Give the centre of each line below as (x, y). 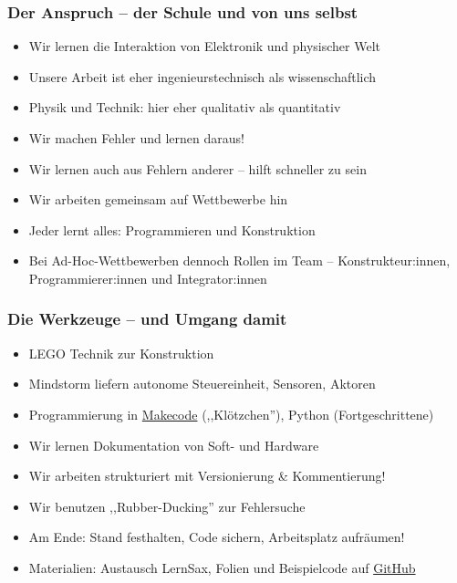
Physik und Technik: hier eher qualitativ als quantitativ (185, 107)
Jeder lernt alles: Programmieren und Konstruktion (172, 229)
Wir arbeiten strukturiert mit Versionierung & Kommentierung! (207, 476)
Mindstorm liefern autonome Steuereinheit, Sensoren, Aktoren (202, 384)
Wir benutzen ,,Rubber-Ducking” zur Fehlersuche (167, 506)
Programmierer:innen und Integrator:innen (148, 278)
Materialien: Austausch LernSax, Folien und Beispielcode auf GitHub (222, 567)
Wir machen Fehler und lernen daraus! (136, 138)
